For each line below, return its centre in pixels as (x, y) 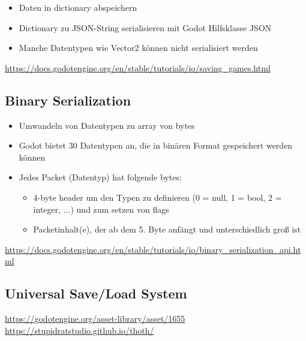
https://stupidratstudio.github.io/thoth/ (79, 330)
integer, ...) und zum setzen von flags (101, 209)
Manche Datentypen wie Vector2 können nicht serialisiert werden (138, 48)
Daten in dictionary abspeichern (78, 7)
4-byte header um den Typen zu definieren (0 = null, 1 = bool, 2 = (157, 197)
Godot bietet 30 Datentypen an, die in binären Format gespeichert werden (156, 145)
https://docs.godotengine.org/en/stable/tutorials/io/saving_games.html (138, 67)
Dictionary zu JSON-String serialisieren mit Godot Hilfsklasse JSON (145, 27)
